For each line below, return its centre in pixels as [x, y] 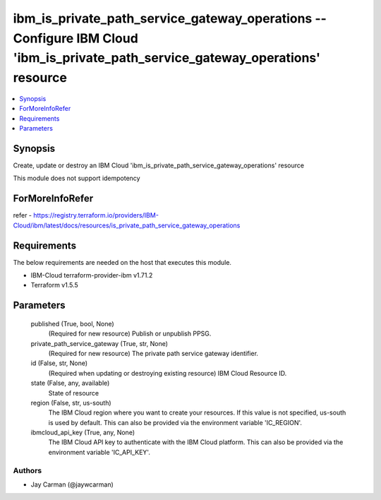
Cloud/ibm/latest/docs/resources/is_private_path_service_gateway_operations [127, 225]
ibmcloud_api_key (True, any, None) [83, 433]
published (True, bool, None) [72, 323]
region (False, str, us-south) [71, 403]
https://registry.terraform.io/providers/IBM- [96, 215]
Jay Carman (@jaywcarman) [72, 484]
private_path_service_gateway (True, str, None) [99, 343]
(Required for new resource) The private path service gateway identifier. [153, 353]
